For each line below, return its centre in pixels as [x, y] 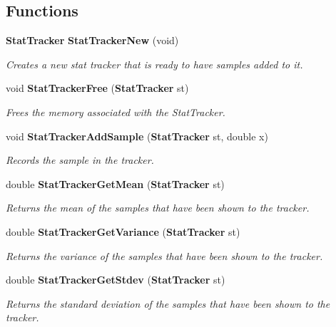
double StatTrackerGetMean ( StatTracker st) [115, 183]
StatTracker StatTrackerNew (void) [92, 40]
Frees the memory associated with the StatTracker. [116, 111]
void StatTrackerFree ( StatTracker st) [97, 88]
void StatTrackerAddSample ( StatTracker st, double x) [137, 136]
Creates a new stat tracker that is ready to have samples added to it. [154, 64]
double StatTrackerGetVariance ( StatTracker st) [123, 231]
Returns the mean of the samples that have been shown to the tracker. [158, 208]
